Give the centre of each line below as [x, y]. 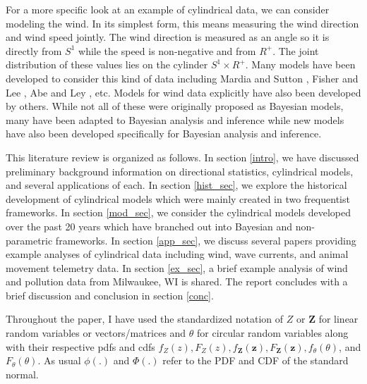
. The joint [296, 50]
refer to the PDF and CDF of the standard [255, 360]
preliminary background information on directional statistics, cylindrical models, [180, 171]
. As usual [59, 360]
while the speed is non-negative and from [167, 50]
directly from [34, 50]
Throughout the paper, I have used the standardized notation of [145, 319]
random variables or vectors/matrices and [96, 333]
